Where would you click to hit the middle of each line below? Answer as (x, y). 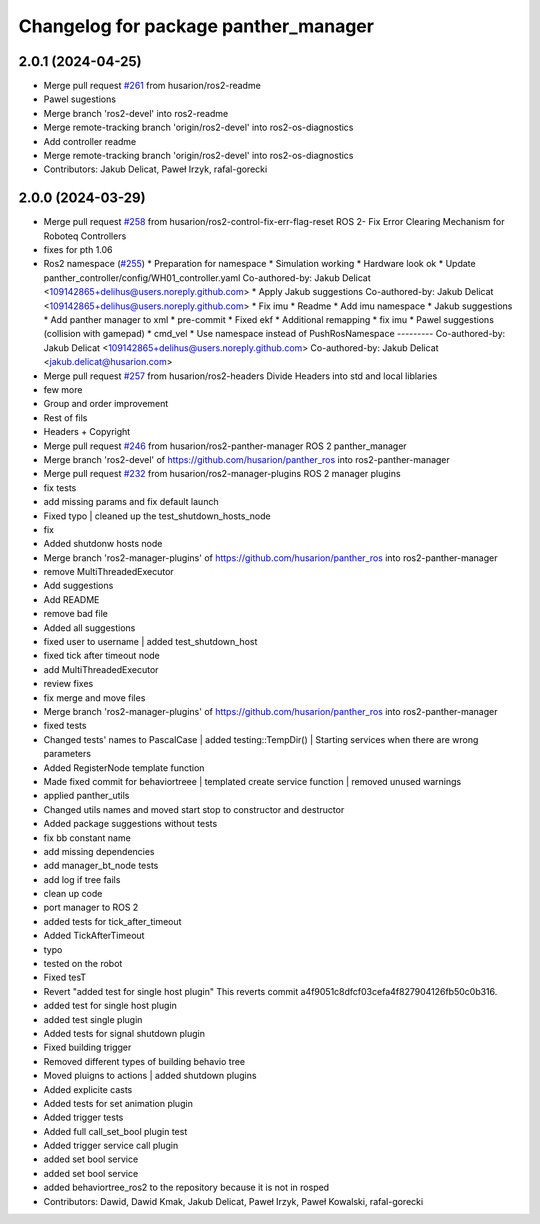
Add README (71, 599)
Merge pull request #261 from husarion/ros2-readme (152, 86)
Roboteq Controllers (85, 236)
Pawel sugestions (80, 99)
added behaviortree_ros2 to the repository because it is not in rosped (186, 1187)
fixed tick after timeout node (101, 656)
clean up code (73, 894)
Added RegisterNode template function (124, 767)
